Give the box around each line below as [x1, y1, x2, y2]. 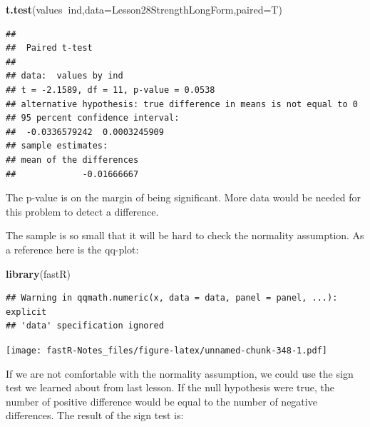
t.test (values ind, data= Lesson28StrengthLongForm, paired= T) [6, 2, 282, 16]
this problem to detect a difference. [6, 204, 159, 218]
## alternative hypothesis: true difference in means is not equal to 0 [6, 99, 358, 109]
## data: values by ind [6, 71, 123, 81]
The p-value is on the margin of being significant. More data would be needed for [6, 190, 361, 205]
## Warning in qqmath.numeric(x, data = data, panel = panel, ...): [6, 293, 338, 303]
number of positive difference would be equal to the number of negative [6, 393, 317, 408]
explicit [6, 306, 47, 317]
